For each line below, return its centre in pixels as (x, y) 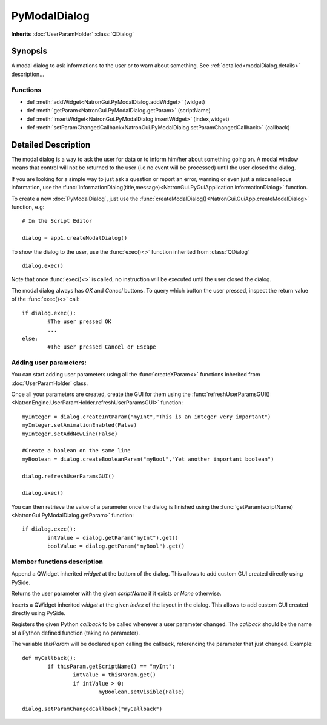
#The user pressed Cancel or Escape (102, 347)
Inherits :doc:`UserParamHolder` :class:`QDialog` (73, 34)
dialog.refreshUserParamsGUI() (68, 476)
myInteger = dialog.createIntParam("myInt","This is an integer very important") (147, 417)
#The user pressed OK (80, 321)
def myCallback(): (49, 658)
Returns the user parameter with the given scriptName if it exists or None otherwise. (116, 594)
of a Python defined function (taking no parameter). (76, 633)
